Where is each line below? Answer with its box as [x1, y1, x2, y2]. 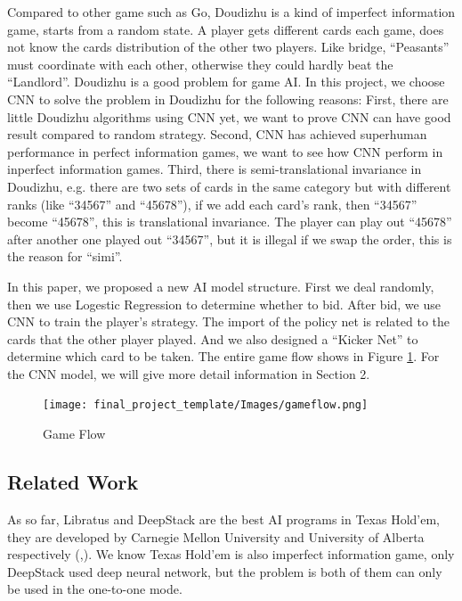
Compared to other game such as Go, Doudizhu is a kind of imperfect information [7, 3, 456, 21]
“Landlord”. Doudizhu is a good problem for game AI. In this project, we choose [7, 72, 445, 91]
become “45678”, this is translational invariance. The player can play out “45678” [7, 212, 452, 231]
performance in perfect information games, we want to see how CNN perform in [7, 142, 443, 161]
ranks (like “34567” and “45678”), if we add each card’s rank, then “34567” [7, 194, 417, 213]
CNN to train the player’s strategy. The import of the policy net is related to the [7, 312, 450, 331]
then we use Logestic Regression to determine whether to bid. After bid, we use [7, 294, 441, 313]
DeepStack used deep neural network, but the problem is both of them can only [7, 562, 442, 580]
